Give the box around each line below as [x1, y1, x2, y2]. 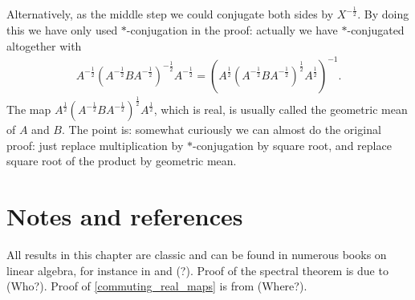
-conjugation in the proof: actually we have [126, 21, 338, 38]
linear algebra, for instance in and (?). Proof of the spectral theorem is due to [6, 261, 389, 278]
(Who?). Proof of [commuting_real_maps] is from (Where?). [6, 278, 307, 294]
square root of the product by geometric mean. [6, 152, 237, 169]
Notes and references [6, 200, 243, 232]
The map [6, 101, 51, 118]
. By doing [357, 6, 409, 22]
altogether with [6, 37, 82, 54]
